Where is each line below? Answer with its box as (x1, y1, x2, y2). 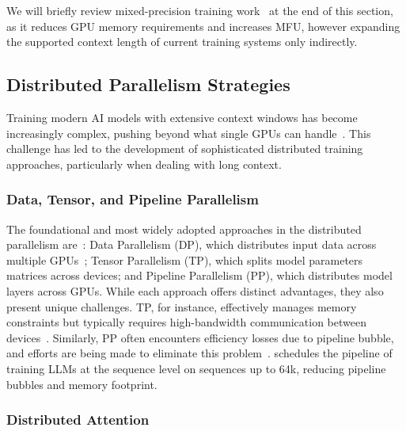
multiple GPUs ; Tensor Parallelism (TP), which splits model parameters (6, 251, 363, 268)
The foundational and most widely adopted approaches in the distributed (6, 220, 362, 237)
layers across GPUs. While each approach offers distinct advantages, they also (6, 282, 384, 299)
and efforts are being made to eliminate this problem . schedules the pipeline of (6, 345, 393, 361)
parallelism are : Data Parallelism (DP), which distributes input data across (6, 236, 377, 253)
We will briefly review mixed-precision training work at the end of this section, (6, 2, 393, 18)
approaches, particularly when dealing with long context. (6, 155, 282, 172)
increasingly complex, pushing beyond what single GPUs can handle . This (6, 124, 371, 141)
